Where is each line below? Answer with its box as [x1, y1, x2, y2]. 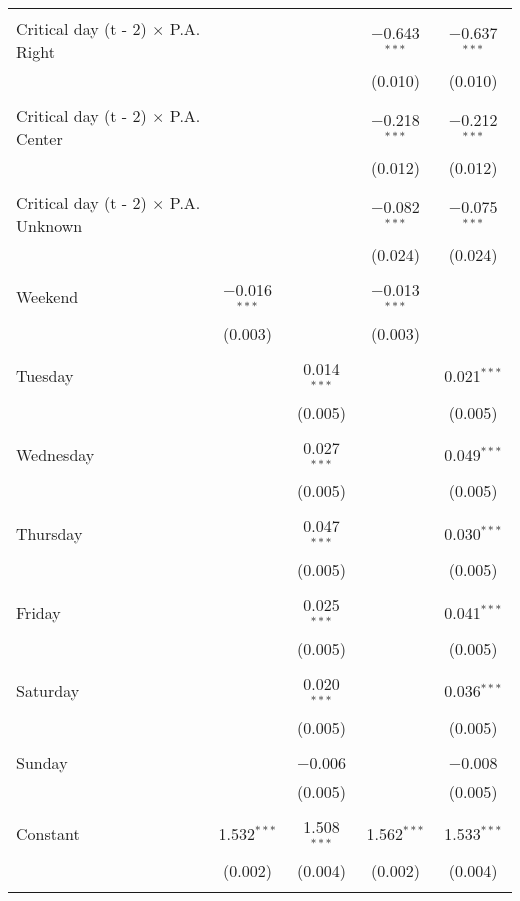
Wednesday [16, 442, 95, 466]
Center [16, 127, 63, 150]
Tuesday [16, 364, 74, 388]
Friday [16, 600, 61, 624]
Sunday [16, 750, 68, 774]
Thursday [16, 521, 83, 545]
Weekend [16, 285, 79, 309]
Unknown [16, 214, 83, 237]
